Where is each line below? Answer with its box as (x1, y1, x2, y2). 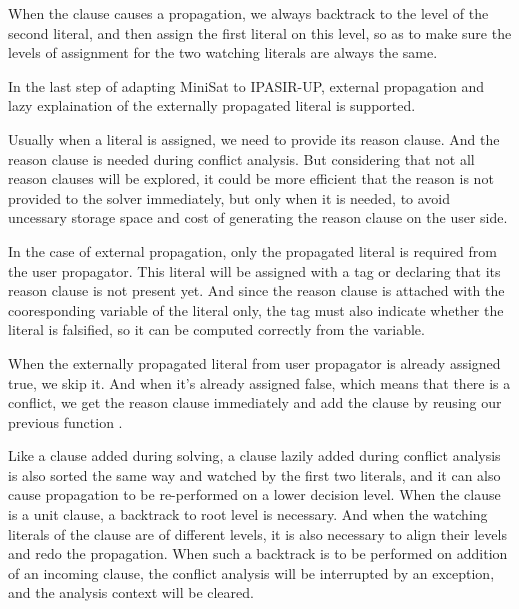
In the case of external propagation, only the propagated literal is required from (8, 240, 497, 261)
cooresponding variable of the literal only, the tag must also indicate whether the (8, 299, 504, 320)
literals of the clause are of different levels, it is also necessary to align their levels (8, 523, 507, 544)
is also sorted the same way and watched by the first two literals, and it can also (8, 464, 501, 485)
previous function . (8, 411, 123, 432)
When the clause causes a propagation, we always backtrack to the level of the (8, 3, 489, 23)
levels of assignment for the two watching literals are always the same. (8, 42, 438, 63)
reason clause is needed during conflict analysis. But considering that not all (8, 148, 475, 169)
